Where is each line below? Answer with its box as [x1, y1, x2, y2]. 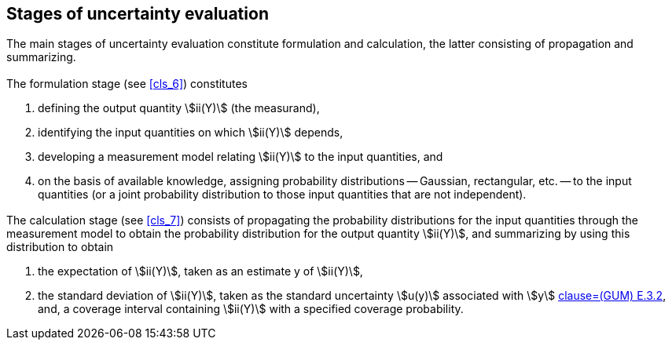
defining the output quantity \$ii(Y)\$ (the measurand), [38, 100, 320, 115]
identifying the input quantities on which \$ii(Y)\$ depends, [38, 125, 343, 139]
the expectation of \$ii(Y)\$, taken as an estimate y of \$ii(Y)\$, [38, 264, 363, 279]
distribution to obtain [6, 240, 114, 254]
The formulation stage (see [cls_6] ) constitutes [6, 76, 248, 90]
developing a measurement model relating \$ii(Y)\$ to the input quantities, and [38, 149, 443, 163]
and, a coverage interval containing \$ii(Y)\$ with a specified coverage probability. [38, 302, 464, 316]
